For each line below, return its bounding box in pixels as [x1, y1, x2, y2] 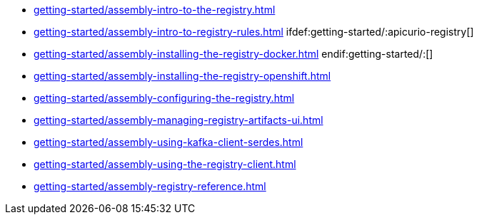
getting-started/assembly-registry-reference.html [34, 180, 266, 192]
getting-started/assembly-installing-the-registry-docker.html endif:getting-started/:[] [34, 48, 433, 60]
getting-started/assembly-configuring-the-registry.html [34, 92, 295, 104]
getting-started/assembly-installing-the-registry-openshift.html [34, 70, 331, 82]
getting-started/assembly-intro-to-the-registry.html [34, 4, 276, 16]
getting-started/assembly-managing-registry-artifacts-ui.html [34, 114, 323, 126]
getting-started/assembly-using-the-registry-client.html [34, 158, 296, 170]
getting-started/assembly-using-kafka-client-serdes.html [34, 136, 303, 148]
